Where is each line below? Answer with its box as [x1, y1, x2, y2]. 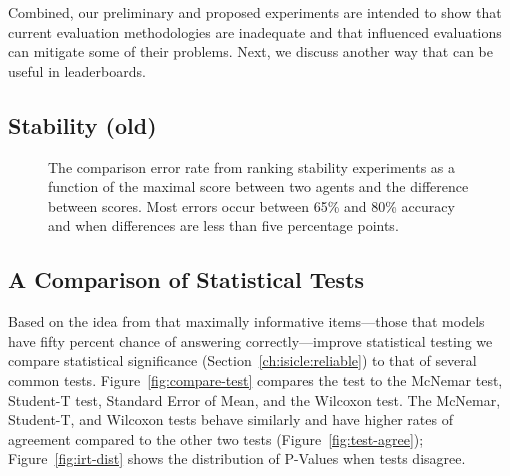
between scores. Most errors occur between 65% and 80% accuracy [48, 195, 455, 216]
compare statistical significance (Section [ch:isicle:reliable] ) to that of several [8, 350, 477, 371]
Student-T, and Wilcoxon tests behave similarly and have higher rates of [8, 409, 453, 430]
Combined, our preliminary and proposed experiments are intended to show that [8, 2, 502, 22]
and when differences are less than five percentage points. [48, 215, 399, 236]
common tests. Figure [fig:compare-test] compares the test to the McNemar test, [8, 369, 503, 390]
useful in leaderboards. [8, 60, 146, 81]
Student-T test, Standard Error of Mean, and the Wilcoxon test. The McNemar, [8, 389, 501, 410]
